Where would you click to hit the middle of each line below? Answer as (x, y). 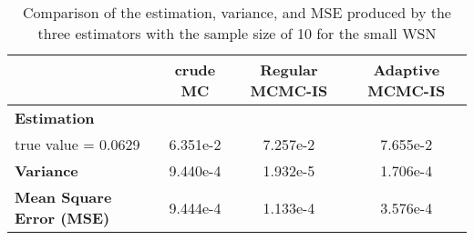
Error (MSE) (62, 218)
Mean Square (63, 197)
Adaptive (407, 70)
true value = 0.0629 (77, 144)
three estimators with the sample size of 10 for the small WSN (237, 33)
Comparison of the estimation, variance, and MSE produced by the (237, 12)
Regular (289, 70)
